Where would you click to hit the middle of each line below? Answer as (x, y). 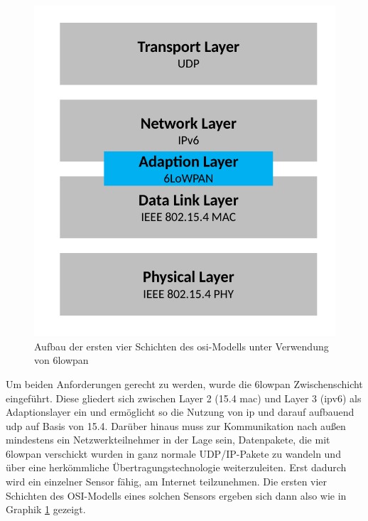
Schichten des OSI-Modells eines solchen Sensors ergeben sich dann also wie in (176, 495)
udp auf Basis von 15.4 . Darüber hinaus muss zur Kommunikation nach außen (176, 425)
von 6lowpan (61, 360)
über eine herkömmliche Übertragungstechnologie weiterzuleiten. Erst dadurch (176, 467)
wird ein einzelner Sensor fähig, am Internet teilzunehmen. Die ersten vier (167, 482)
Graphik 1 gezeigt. (46, 509)
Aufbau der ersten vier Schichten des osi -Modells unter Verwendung (182, 346)
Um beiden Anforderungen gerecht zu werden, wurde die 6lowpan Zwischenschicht (184, 383)
